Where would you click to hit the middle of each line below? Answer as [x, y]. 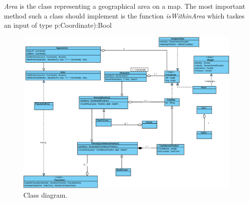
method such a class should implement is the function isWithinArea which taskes [124, 15]
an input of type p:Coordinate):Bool [58, 25]
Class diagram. [45, 195]
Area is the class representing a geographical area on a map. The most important [125, 6]
